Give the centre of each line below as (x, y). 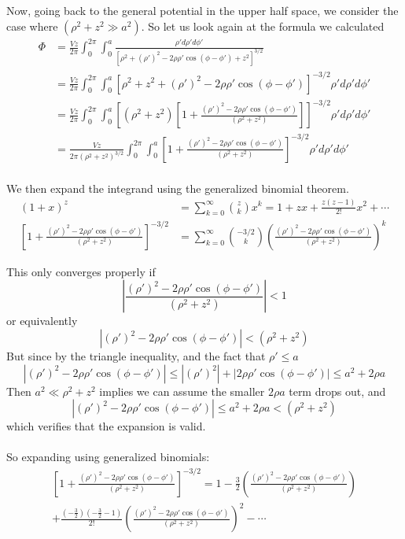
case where (32, 26)
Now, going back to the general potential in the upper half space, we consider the (202, 10)
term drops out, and (337, 391)
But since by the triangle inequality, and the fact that (136, 356)
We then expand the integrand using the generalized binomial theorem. (178, 188)
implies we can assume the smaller (182, 391)
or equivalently (42, 321)
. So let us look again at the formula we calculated (263, 26)
